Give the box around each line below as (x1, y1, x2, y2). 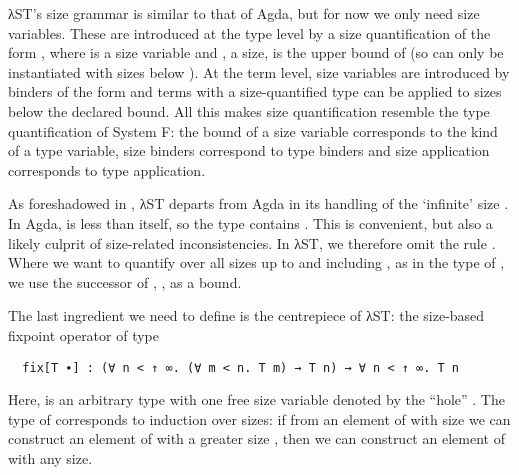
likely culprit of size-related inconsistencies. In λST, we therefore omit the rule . (8, 232, 496, 253)
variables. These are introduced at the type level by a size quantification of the (8, 22, 491, 43)
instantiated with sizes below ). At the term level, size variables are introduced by (8, 61, 510, 82)
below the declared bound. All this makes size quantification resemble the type (8, 100, 490, 121)
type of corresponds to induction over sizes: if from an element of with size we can (8, 408, 511, 429)
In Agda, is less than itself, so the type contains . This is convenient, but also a (8, 212, 493, 233)
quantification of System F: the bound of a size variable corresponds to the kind (8, 120, 498, 141)
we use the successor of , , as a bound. (8, 271, 242, 292)
